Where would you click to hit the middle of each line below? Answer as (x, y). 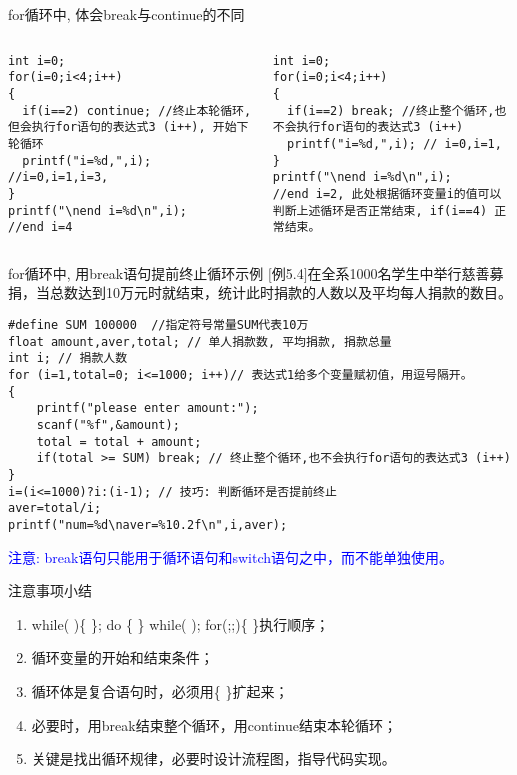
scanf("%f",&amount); (108, 424)
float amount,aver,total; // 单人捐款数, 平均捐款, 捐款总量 (200, 341)
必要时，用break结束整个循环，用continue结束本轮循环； (214, 724)
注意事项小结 (50, 590)
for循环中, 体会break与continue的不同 (126, 14)
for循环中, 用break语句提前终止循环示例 (136, 272)
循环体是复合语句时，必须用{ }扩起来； (160, 690)
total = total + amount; (119, 441)
